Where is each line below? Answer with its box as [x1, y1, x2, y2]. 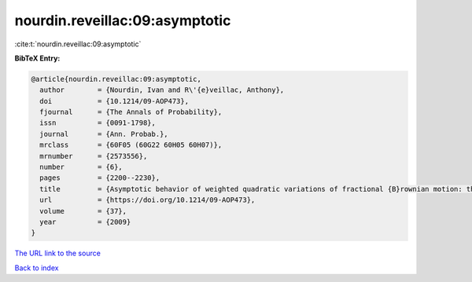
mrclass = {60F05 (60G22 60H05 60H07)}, [39, 141, 223, 149]
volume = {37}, [39, 207, 127, 215]
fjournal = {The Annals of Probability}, [39, 108, 223, 117]
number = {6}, [39, 163, 124, 172]
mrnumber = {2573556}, [39, 152, 148, 160]
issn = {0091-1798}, [39, 119, 157, 127]
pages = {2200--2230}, [39, 174, 160, 182]
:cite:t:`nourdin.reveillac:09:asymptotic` [14, 39, 142, 49]
